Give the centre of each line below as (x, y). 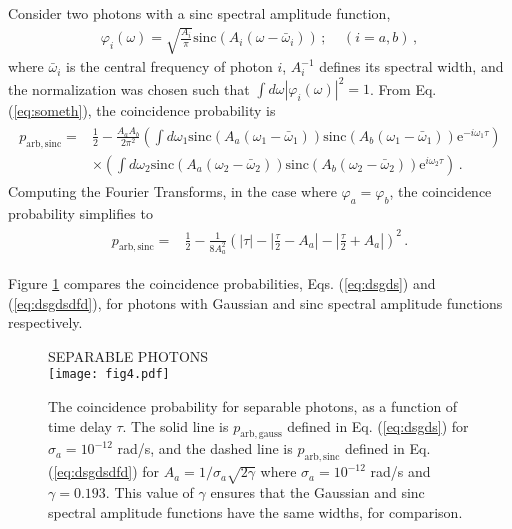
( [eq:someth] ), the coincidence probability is (142, 110)
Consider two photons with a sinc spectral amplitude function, (199, 13)
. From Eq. (403, 88)
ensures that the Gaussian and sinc (317, 491)
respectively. (45, 322)
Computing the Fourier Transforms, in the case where (172, 190)
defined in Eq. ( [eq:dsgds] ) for (378, 425)
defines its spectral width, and (411, 66)
